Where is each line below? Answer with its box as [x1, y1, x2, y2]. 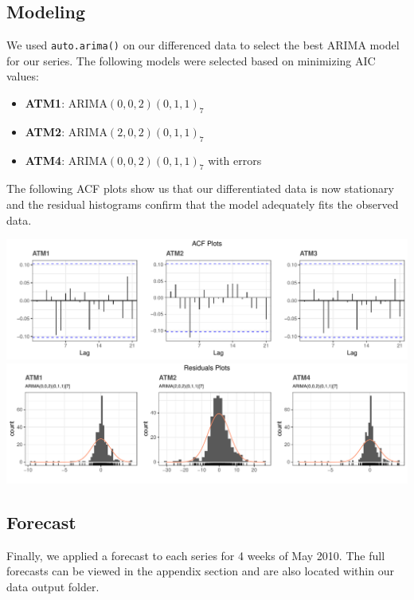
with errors [208, 151, 262, 168]
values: [6, 68, 39, 84]
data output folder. [6, 578, 100, 594]
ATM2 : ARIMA [25, 123, 107, 139]
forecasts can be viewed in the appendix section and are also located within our [6, 563, 394, 579]
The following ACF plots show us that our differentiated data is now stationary [6, 180, 394, 197]
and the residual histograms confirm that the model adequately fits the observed [6, 196, 399, 213]
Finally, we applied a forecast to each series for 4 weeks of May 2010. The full [6, 547, 385, 563]
